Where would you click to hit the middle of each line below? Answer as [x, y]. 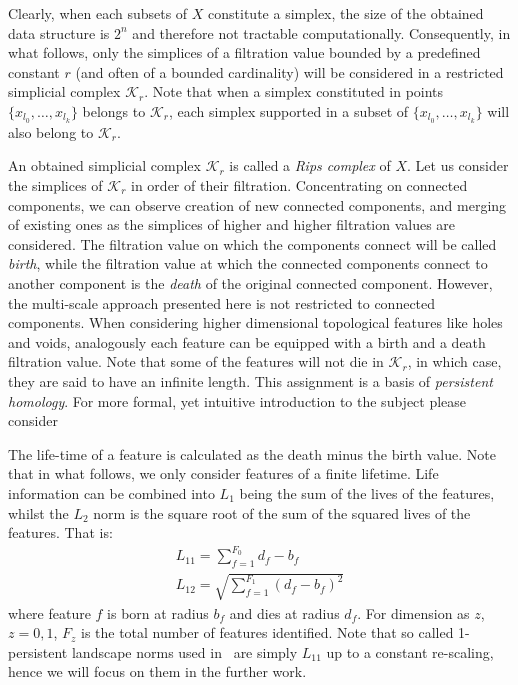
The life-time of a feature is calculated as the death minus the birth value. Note [252, 453]
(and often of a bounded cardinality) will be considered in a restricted [289, 71]
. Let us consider [458, 165]
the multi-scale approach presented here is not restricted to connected [222, 302]
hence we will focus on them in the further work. [157, 671]
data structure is [59, 32]
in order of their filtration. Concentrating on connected [299, 185]
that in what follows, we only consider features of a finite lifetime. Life [223, 473]
